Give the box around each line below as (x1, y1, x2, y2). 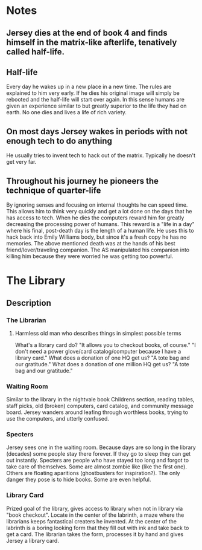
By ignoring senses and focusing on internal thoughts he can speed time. (6, 201, 188, 209)
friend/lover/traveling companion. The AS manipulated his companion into (6, 246, 190, 254)
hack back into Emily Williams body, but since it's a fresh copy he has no (6, 233, 187, 241)
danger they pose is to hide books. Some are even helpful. (6, 476, 151, 484)
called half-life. (6, 47, 65, 57)
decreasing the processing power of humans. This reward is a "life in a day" (6, 221, 195, 228)
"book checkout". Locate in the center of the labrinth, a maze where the (6, 511, 185, 519)
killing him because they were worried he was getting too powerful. (6, 253, 174, 260)
